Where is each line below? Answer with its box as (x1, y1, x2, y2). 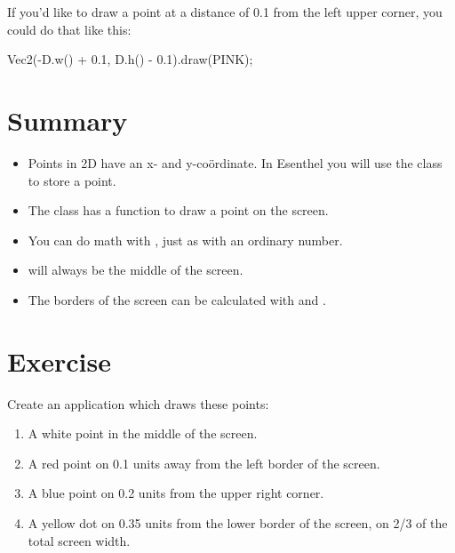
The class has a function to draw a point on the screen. (28, 201, 329, 220)
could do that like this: (7, 20, 132, 38)
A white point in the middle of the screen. (28, 424, 258, 443)
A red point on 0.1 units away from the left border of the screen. (28, 453, 380, 472)
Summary (7, 101, 128, 138)
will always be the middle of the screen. (28, 260, 243, 279)
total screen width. (28, 531, 131, 549)
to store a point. (28, 171, 116, 189)
